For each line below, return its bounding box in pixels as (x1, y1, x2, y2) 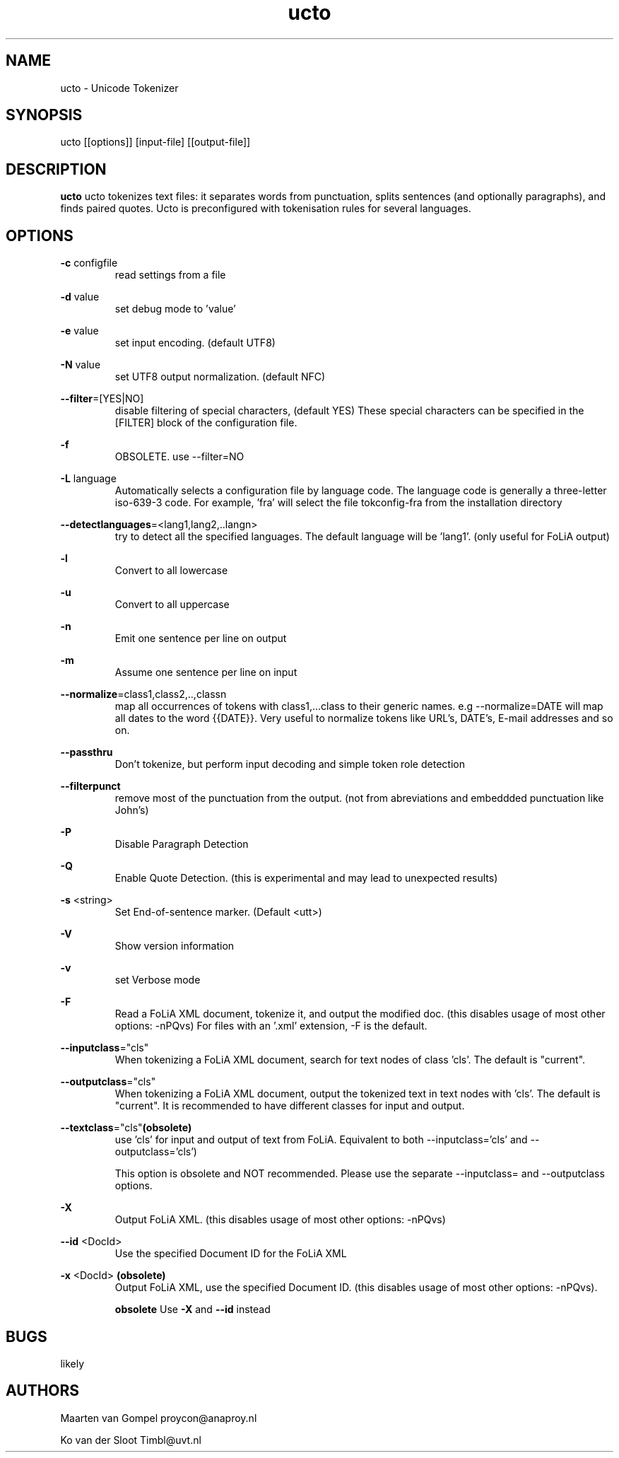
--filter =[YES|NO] (60, 392, 144, 405)
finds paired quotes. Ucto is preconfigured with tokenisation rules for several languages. (60, 202, 471, 215)
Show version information (114, 940, 235, 952)
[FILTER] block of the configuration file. (114, 416, 297, 429)
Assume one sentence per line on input (114, 666, 297, 679)
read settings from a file (114, 269, 226, 281)
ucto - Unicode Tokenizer (60, 81, 179, 94)
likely (60, 1357, 85, 1370)
